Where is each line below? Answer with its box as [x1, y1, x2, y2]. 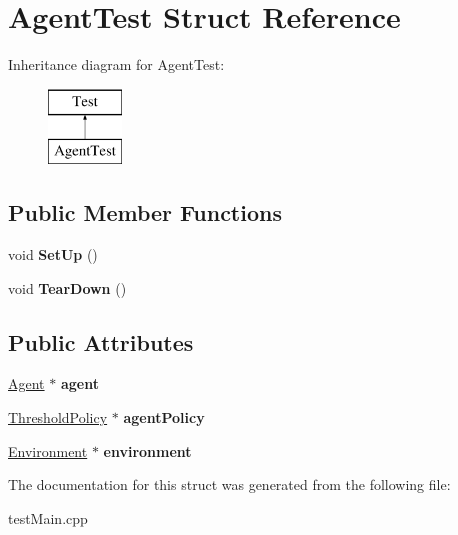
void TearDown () [8, 277, 127, 298]
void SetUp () [8, 244, 98, 265]
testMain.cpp [8, 507, 88, 528]
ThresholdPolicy [8, 407, 108, 428]
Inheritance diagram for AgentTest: [8, 54, 225, 75]
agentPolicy [123, 407, 205, 428]
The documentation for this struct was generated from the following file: [8, 474, 451, 495]
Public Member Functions [8, 197, 282, 228]
